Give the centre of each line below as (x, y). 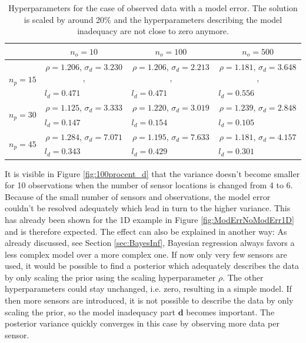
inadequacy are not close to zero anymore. (153, 31)
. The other (243, 277)
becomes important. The (230, 312)
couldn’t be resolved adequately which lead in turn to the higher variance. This (148, 208)
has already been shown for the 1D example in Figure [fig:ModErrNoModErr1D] (149, 219)
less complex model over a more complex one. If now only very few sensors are (146, 254)
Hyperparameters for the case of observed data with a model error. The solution (153, 8)
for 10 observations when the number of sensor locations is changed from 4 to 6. (149, 185)
